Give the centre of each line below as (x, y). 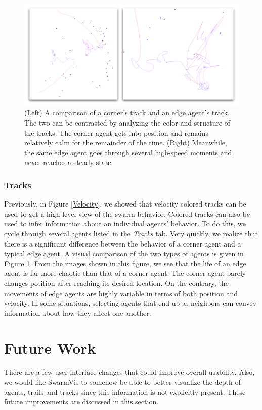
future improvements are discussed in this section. (81, 402)
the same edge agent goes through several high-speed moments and (128, 152)
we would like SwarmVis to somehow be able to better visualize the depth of (122, 382)
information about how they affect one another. (78, 313)
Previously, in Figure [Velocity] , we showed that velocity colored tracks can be (125, 204)
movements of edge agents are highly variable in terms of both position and (121, 293)
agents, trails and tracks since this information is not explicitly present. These (125, 392)
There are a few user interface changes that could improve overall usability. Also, (129, 372)
